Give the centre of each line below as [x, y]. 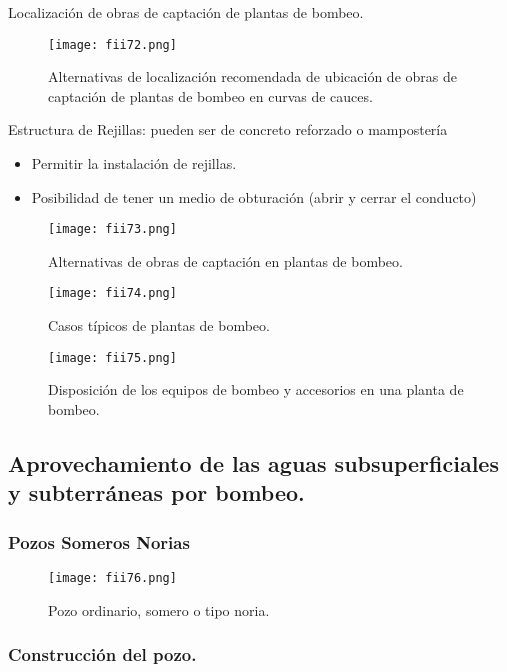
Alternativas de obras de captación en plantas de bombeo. [225, 260]
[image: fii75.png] [112, 357]
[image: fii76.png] [112, 577]
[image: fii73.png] [112, 229]
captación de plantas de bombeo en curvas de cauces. [210, 95]
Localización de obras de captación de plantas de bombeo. [186, 12]
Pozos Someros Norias [99, 541]
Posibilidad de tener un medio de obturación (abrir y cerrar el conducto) [254, 196]
